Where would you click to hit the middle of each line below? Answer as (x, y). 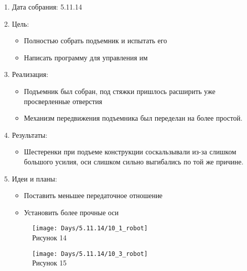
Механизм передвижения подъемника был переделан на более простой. (133, 118)
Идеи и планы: (35, 178)
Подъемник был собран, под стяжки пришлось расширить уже (120, 91)
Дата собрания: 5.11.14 (47, 7)
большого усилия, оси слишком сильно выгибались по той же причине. (134, 161)
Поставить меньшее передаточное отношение (93, 195)
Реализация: (30, 74)
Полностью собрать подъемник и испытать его (96, 40)
